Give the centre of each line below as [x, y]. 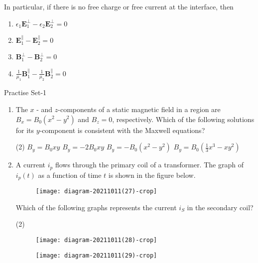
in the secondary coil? [220, 207]
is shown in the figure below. [152, 175]
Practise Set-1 [25, 92]
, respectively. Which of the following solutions [183, 119]
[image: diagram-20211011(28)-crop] [96, 240]
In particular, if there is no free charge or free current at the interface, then [119, 6]
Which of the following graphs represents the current [96, 207]
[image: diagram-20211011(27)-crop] [96, 192]
